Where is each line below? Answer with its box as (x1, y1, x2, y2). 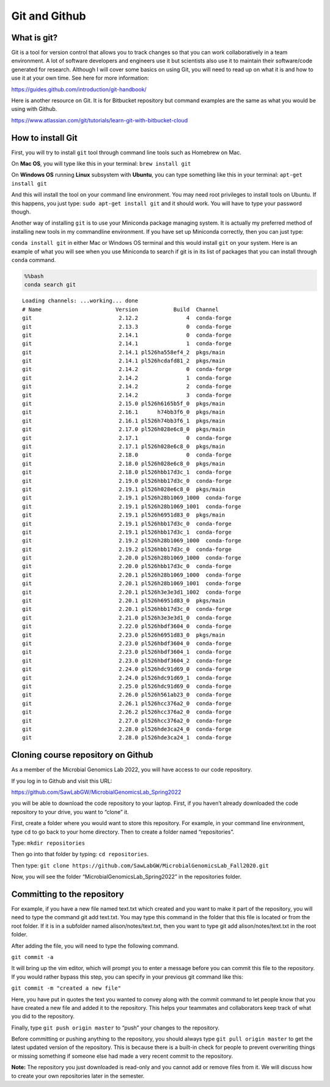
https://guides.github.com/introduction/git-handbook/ (11, 86, 147, 93)
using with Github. (11, 105, 57, 113)
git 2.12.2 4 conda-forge (22, 315, 232, 321)
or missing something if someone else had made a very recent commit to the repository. (11, 1052, 233, 1059)
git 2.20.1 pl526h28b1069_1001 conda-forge (22, 580, 241, 587)
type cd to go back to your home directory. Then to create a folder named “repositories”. (11, 828, 235, 835)
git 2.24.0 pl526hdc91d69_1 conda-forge (22, 674, 232, 681)
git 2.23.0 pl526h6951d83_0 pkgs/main (22, 631, 226, 638)
